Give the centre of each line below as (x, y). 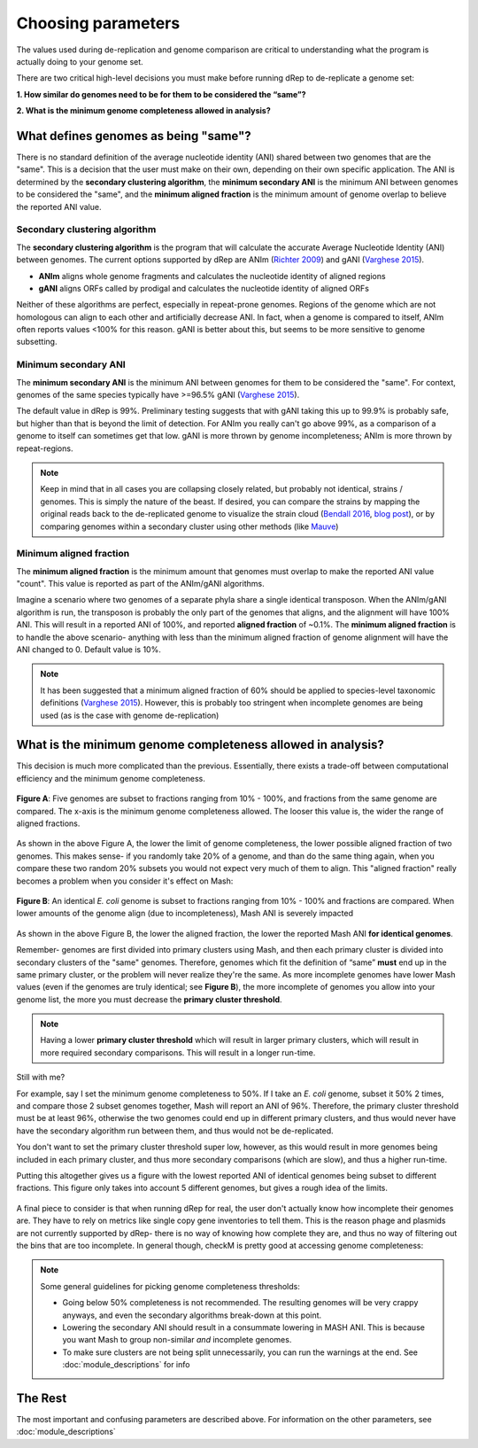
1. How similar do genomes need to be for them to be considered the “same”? (161, 94)
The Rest (42, 1398)
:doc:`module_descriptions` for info (126, 1365)
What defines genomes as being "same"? (134, 136)
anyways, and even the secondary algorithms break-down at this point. (192, 1315)
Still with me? (41, 1078)
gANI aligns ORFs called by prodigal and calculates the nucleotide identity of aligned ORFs (204, 288)
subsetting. (37, 342)
